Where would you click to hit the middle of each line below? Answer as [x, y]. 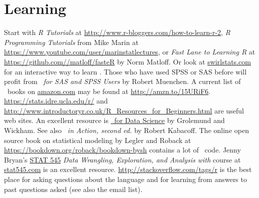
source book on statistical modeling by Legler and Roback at [98, 140]
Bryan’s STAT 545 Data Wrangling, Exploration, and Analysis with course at [122, 159]
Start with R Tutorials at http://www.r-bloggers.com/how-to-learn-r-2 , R [117, 32]
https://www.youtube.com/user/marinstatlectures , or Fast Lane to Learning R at [130, 52]
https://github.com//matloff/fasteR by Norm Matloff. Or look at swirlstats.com [127, 61]
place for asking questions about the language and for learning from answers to [125, 179]
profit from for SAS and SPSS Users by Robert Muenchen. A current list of [122, 81]
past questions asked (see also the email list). [73, 189]
